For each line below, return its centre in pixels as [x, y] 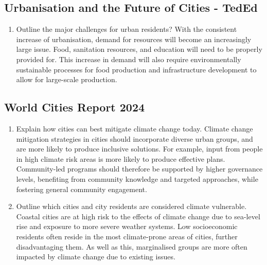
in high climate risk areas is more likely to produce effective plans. [121, 158]
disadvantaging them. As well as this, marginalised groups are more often [132, 246]
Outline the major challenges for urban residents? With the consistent [127, 29]
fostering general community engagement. [82, 189]
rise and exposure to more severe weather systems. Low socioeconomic [127, 226]
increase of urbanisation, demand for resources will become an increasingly [134, 39]
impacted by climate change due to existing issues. [96, 257]
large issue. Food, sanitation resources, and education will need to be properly [139, 49]
